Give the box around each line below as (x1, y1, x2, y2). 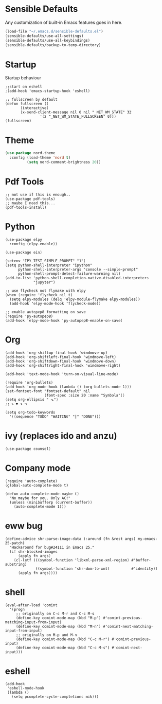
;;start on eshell (5, 84, 42, 90)
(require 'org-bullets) (5, 380, 54, 385)
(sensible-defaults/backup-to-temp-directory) (5, 42, 101, 47)
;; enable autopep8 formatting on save (5, 309, 86, 314)
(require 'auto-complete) (5, 478, 57, 484)
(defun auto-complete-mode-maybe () (5, 491, 79, 496)
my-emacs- (138, 536, 158, 541)
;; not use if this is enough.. (5, 192, 71, 197)
